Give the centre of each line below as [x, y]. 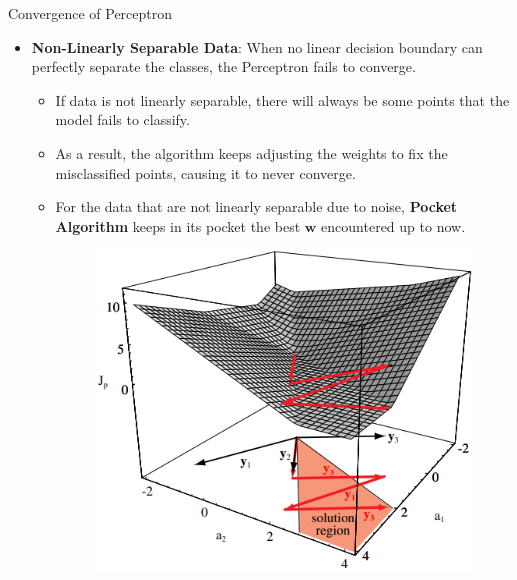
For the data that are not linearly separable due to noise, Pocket [256, 206]
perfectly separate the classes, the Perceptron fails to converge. [223, 66]
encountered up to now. [393, 225]
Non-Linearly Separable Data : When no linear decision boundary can [257, 46]
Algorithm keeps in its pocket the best [178, 225]
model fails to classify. [122, 119]
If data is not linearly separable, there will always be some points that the [282, 99]
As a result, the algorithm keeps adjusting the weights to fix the [251, 152]
